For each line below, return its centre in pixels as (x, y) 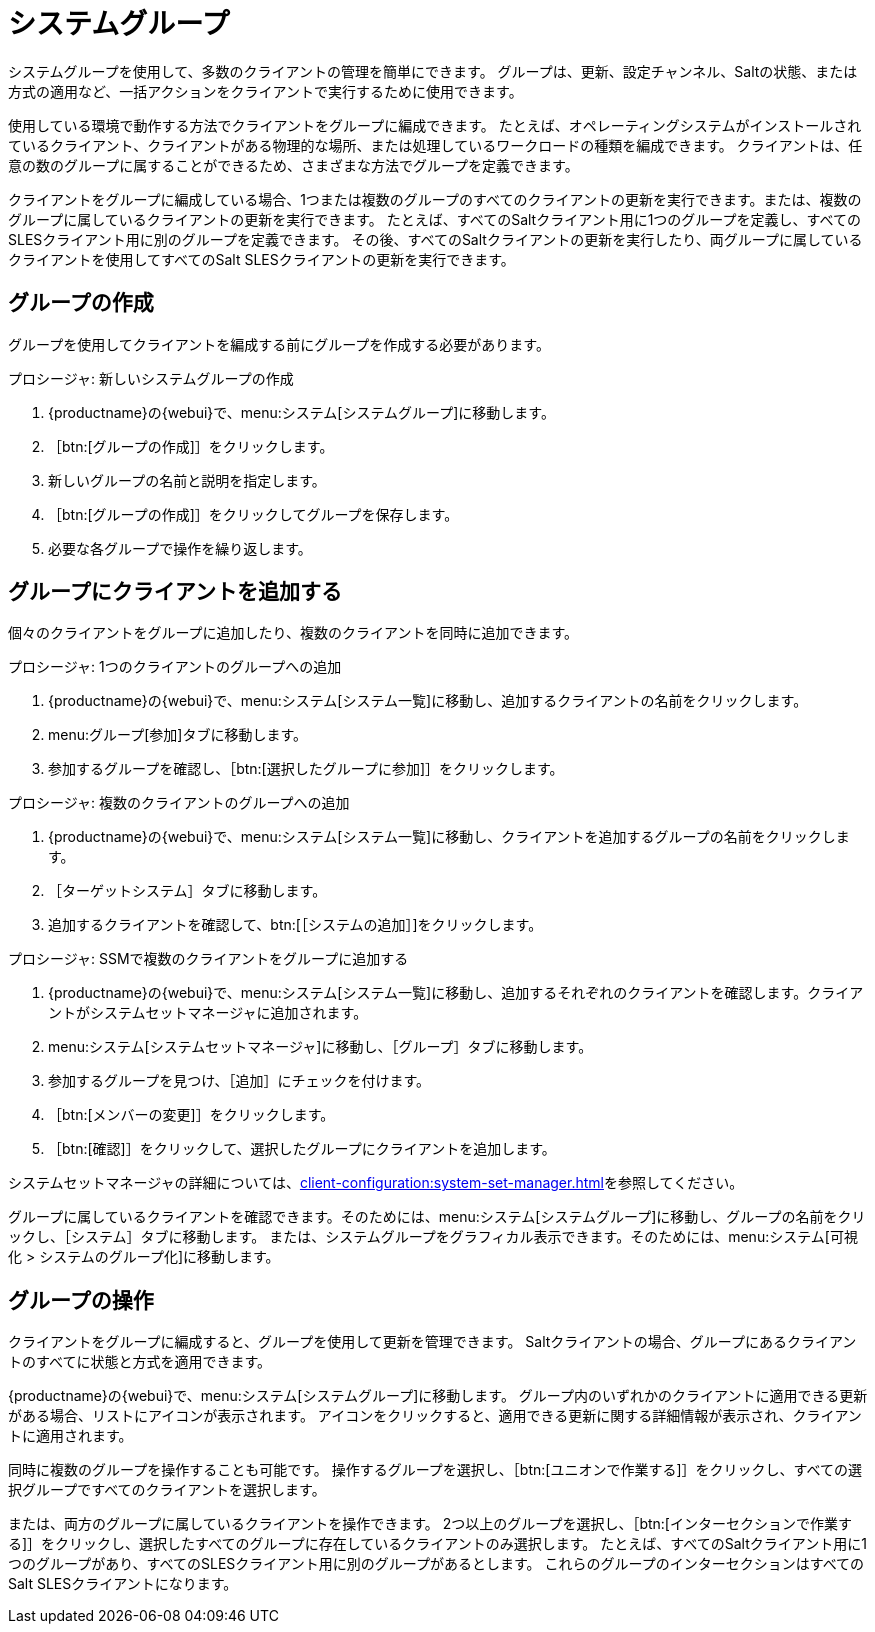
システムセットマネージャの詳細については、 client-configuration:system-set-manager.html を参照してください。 (376, 1183)
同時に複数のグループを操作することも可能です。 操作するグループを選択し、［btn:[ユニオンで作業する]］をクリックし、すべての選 (435, 1470)
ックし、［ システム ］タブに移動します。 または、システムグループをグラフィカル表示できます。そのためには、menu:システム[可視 (433, 1237)
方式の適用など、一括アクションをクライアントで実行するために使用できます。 (265, 91)
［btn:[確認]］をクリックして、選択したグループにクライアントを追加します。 (302, 1149)
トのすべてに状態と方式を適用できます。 (140, 1362)
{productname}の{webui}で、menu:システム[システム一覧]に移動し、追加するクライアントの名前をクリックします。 (428, 701)
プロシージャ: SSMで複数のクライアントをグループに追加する (208, 959)
